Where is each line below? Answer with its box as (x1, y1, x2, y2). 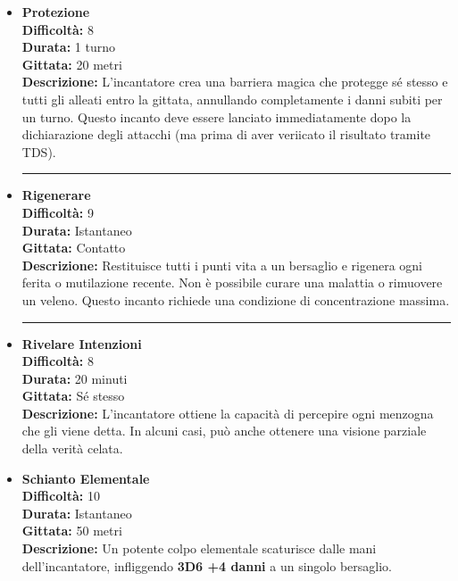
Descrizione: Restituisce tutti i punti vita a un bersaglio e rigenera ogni (21, 255, 422, 274)
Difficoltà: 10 (21, 486, 100, 505)
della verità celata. (21, 439, 123, 458)
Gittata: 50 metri (21, 521, 122, 540)
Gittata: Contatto (21, 238, 126, 257)
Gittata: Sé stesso (21, 386, 125, 405)
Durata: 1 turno (21, 37, 115, 56)
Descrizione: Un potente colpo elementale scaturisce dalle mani (21, 539, 377, 558)
